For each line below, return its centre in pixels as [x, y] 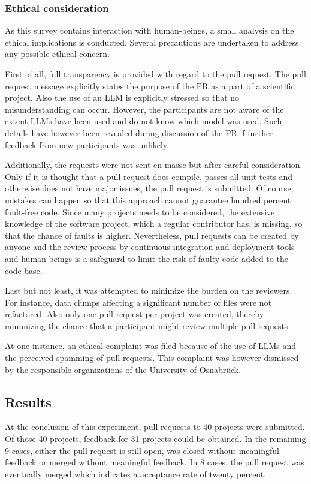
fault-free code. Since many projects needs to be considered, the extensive [140, 211]
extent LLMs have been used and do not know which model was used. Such [144, 121]
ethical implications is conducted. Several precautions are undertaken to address [152, 42]
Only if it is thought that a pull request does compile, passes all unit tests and [149, 176]
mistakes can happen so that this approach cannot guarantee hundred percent [148, 199]
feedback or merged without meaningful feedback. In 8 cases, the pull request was [155, 462]
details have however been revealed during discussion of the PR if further [139, 132]
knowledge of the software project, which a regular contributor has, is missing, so [154, 223]
